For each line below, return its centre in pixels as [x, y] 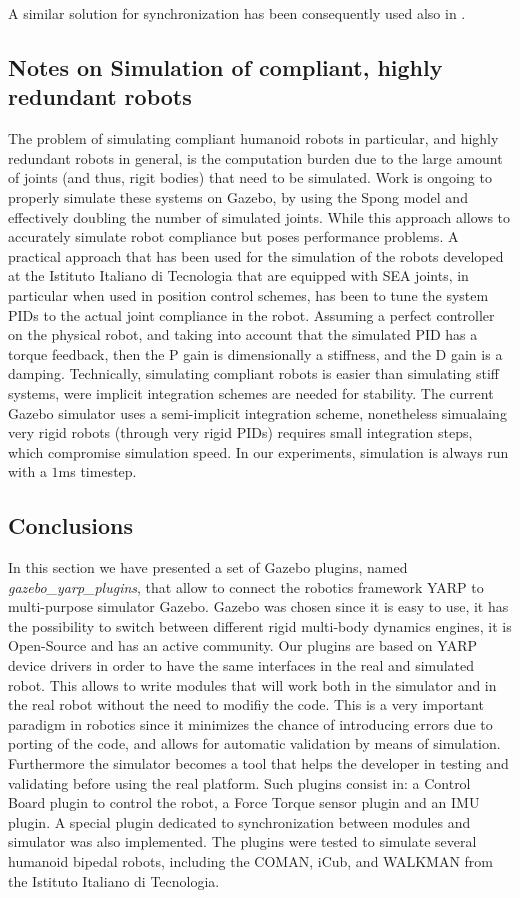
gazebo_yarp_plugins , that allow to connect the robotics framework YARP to [246, 586]
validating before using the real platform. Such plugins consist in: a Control [239, 782]
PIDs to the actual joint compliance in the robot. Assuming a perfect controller [251, 314]
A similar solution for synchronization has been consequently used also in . [237, 13]
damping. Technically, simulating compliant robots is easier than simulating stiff [253, 373]
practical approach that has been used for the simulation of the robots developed [256, 255]
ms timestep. [97, 471]
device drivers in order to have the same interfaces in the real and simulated [241, 665]
